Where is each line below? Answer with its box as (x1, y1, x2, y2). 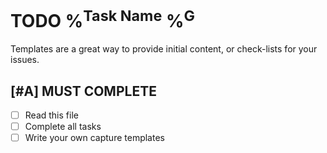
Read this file (24, 109, 79, 121)
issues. (10, 54, 40, 66)
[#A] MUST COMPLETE (10, 82, 157, 100)
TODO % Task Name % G (10, 6, 195, 33)
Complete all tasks (24, 121, 102, 133)
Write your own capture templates (24, 132, 165, 144)
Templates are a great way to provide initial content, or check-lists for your (10, 43, 318, 55)
